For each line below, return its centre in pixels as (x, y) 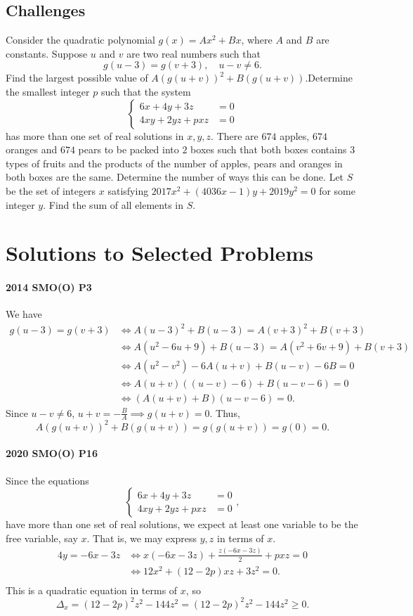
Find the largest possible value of (77, 78)
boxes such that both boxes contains (269, 149)
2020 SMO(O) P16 (52, 453)
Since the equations (47, 480)
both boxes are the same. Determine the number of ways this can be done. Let (175, 177)
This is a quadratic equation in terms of (92, 590)
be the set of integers (51, 190)
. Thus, (225, 412)
